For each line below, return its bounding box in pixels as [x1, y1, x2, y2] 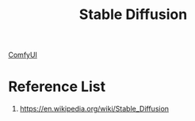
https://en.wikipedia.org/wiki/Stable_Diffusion [19, 104, 169, 114]
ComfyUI [8, 50, 38, 60]
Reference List [8, 78, 105, 96]
